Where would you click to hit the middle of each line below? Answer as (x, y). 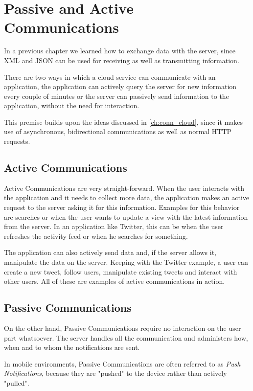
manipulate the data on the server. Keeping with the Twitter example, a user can (126, 262)
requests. (17, 141)
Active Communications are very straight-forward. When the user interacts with (124, 188)
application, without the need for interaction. (72, 105)
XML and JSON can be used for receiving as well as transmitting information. (122, 60)
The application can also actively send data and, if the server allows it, (110, 252)
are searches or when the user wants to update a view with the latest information (126, 217)
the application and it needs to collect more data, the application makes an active (127, 197)
